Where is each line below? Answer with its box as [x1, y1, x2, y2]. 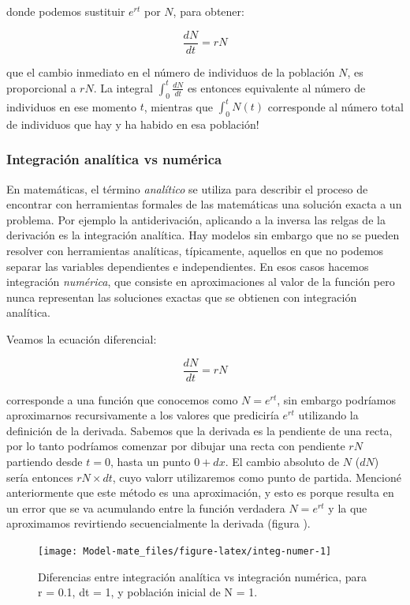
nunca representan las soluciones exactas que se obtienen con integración [6, 288, 357, 305]
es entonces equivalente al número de [187, 79, 366, 96]
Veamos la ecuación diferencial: [6, 331, 157, 347]
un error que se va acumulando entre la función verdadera [6, 499, 285, 516]
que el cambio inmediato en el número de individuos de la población [6, 63, 335, 80]
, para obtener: [173, 3, 244, 19]
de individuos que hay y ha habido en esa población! [6, 115, 259, 132]
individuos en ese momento [6, 98, 137, 115]
